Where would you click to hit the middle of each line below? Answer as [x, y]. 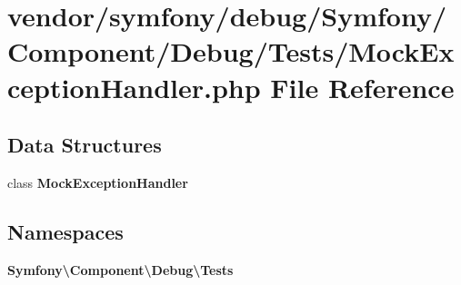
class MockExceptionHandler [98, 182]
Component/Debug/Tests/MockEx [231, 51]
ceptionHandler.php [134, 87]
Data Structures [85, 145]
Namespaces [65, 231]
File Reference [362, 87]
